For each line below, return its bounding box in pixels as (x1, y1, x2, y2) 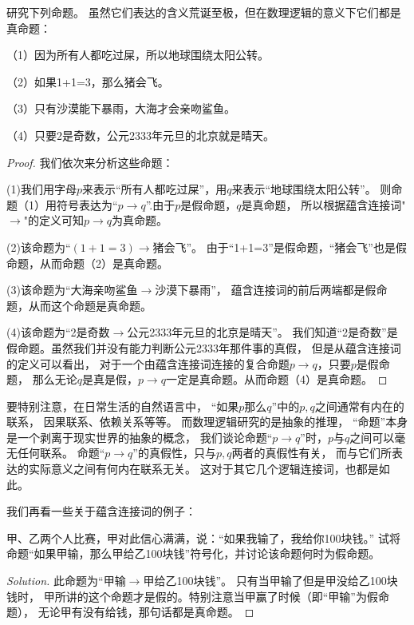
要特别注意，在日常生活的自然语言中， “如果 (6, 397, 239, 414)
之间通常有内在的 (314, 397, 404, 414)
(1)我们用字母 (6, 181, 77, 197)
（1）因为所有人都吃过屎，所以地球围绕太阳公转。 (6, 46, 269, 63)
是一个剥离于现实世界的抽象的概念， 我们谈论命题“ (6, 428, 273, 445)
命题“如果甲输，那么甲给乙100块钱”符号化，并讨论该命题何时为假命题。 (6, 545, 380, 562)
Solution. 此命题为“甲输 (6, 572, 126, 589)
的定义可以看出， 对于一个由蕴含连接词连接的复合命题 (6, 355, 290, 372)
